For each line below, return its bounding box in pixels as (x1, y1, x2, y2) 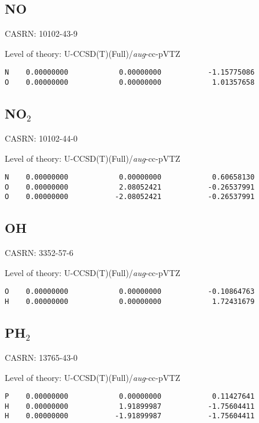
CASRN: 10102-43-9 (5, 27, 78, 40)
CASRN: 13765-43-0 (5, 351, 78, 363)
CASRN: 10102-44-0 (5, 132, 78, 144)
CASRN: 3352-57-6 (5, 246, 74, 259)
